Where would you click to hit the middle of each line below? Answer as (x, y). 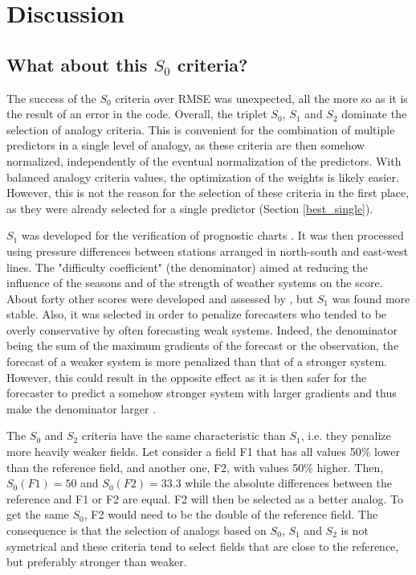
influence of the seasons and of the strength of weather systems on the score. (195, 283)
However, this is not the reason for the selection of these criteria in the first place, (208, 193)
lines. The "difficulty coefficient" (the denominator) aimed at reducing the (188, 267)
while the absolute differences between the (288, 483)
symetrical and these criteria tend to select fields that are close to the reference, (203, 546)
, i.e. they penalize (346, 435)
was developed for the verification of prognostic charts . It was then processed (212, 235)
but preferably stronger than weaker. (97, 562)
